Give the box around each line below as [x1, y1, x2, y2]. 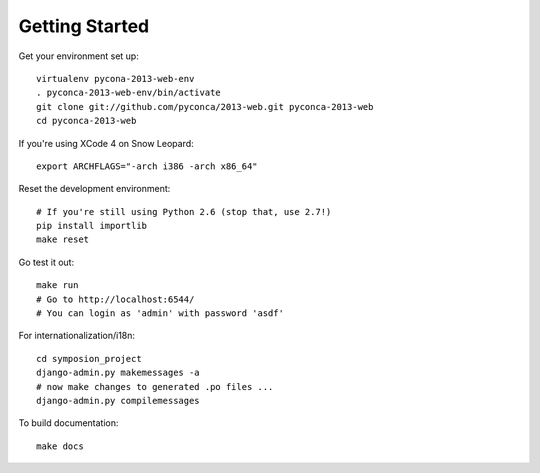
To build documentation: [18, 417, 119, 429]
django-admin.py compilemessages [36, 395, 200, 406]
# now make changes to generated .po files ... [36, 381, 274, 392]
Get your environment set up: [18, 50, 139, 62]
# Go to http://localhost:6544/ [36, 293, 195, 305]
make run [36, 280, 79, 291]
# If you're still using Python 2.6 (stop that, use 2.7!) [36, 206, 332, 217]
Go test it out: [18, 256, 75, 268]
